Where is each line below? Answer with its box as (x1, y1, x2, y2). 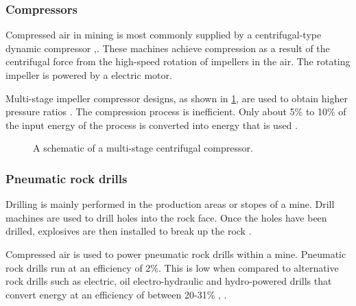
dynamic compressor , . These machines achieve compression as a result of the (5, 40, 330, 55)
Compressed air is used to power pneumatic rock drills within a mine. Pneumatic (5, 246, 346, 261)
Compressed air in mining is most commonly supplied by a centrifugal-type (5, 27, 322, 42)
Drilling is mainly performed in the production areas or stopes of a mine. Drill (5, 197, 335, 211)
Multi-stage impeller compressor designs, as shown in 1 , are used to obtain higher (5, 91, 348, 105)
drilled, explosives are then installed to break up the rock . (5, 224, 252, 238)
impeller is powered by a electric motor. (5, 68, 172, 82)
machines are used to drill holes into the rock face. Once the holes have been (5, 210, 327, 224)
